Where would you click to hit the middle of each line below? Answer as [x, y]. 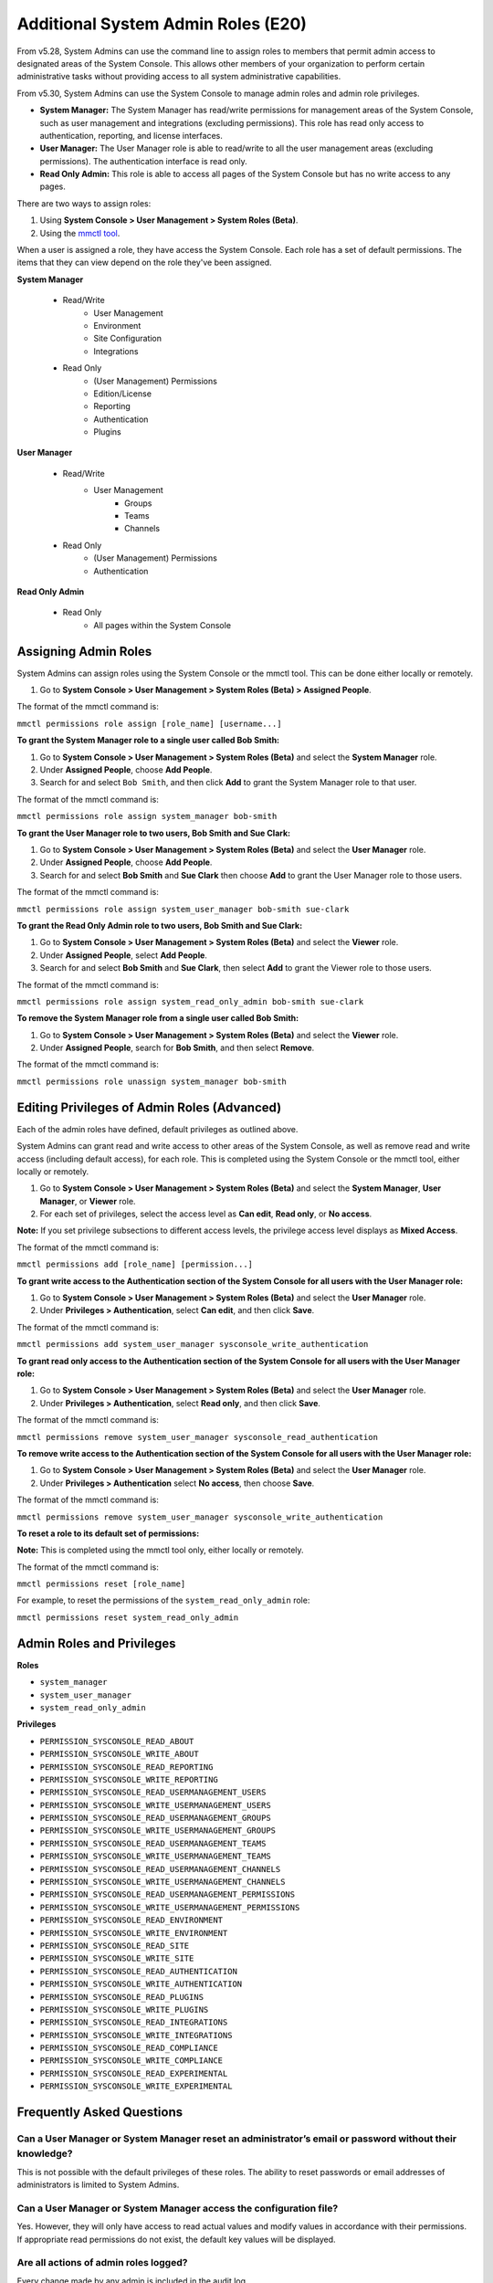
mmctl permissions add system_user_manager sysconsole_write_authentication [193, 1344]
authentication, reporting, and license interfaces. [131, 135]
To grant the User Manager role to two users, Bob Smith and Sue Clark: [154, 833]
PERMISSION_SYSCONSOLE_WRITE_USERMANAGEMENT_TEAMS [155, 1857]
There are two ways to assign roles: [84, 203]
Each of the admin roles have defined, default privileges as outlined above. [157, 1129]
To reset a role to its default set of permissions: [108, 1533]
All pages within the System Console [163, 625]
